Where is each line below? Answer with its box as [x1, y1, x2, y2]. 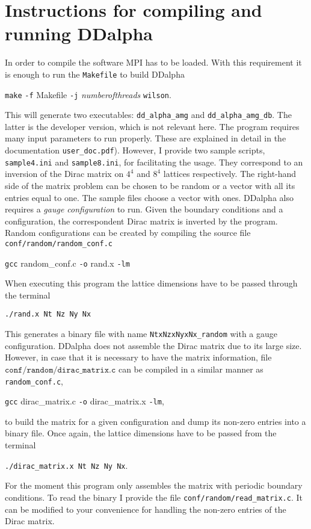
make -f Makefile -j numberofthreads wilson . [5, 88, 171, 101]
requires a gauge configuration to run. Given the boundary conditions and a [5, 203, 283, 215]
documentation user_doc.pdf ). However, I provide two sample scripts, [5, 144, 265, 156]
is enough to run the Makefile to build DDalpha [5, 67, 185, 80]
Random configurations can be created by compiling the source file [5, 226, 251, 239]
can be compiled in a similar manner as [118, 362, 263, 375]
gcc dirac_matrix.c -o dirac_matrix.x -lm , [5, 395, 164, 407]
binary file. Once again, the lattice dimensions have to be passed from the [5, 427, 277, 439]
